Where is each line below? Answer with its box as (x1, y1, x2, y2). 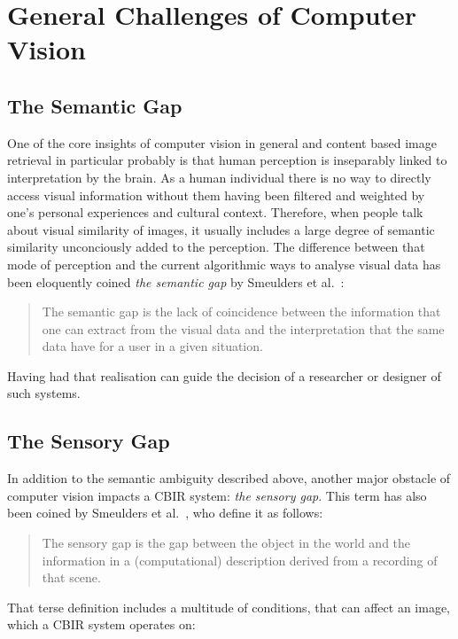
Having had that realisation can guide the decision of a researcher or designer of (7, 366, 441, 385)
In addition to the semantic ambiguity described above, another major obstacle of (7, 469, 451, 487)
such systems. (7, 384, 81, 402)
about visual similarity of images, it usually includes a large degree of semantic (7, 220, 435, 238)
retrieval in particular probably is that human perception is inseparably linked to (7, 151, 447, 169)
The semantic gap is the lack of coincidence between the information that (42, 302, 441, 321)
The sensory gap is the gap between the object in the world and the (42, 534, 411, 552)
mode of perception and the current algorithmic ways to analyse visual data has (7, 254, 441, 273)
